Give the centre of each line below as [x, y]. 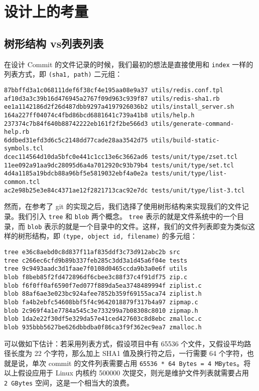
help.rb [17, 132]
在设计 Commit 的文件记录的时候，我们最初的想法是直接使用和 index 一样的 [129, 64]
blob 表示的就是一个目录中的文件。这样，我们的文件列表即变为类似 [138, 226]
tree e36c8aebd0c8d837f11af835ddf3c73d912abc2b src [92, 252]
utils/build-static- [185, 140]
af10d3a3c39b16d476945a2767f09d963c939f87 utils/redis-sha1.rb [112, 99]
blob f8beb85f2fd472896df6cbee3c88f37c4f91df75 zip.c [96, 277]
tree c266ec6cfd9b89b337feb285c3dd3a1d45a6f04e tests [96, 260]
